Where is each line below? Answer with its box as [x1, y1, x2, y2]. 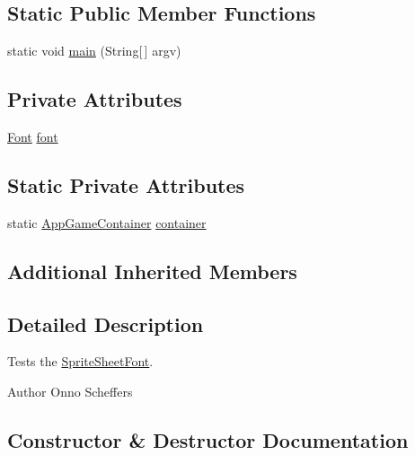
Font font [7, 127, 58, 145]
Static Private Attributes [7, 171, 245, 198]
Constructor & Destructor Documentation [7, 425, 409, 453]
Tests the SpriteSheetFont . [7, 352, 154, 371]
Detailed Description [7, 310, 204, 337]
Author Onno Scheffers [7, 381, 133, 400]
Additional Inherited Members [7, 257, 297, 284]
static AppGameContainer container [7, 213, 207, 232]
